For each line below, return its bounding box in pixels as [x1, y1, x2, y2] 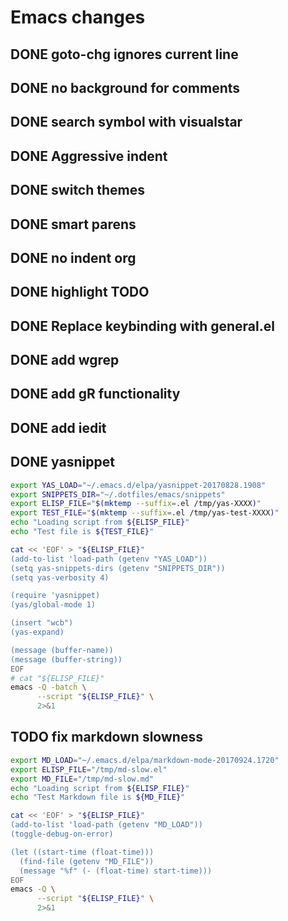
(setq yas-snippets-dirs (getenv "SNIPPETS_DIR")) [10, 563, 226, 573]
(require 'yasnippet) [10, 591, 101, 601]
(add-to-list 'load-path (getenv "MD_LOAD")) [10, 820, 203, 830]
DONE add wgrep [10, 352, 120, 369]
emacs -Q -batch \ [10, 682, 87, 693]
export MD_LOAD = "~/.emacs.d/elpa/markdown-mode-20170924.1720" [10, 755, 280, 765]
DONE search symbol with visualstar [10, 114, 243, 131]
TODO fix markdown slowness [10, 729, 203, 746]
